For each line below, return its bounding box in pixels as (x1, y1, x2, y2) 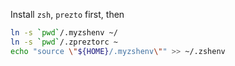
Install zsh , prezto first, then (10, 9, 125, 20)
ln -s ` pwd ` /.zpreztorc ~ (10, 37, 118, 47)
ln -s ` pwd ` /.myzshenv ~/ (10, 28, 118, 38)
